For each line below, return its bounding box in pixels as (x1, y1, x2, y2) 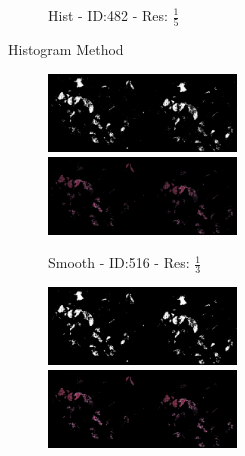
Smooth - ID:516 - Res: (48, 252, 190, 273)
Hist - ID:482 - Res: (48, 5, 168, 25)
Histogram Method (8, 39, 124, 60)
